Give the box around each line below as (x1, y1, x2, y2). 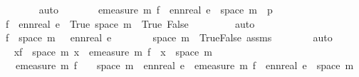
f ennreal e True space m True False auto (5, 16, 255, 31)
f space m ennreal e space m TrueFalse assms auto (5, 30, 333, 45)
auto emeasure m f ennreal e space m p (38, 2, 273, 16)
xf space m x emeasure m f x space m (14, 43, 212, 58)
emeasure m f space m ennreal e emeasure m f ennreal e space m (15, 58, 354, 73)
